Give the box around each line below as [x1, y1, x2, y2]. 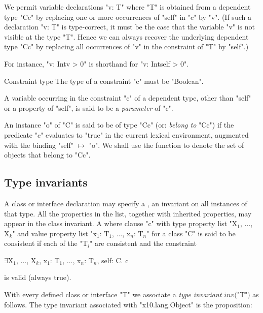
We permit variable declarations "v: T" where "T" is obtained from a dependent [4, 2, 251, 12]
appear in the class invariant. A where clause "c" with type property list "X [4, 218, 238, 229]
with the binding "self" [4, 139, 73, 150]
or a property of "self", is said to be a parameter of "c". [4, 102, 173, 113]
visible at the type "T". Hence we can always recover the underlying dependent [4, 31, 249, 42]
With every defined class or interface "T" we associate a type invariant [4, 289, 222, 300]
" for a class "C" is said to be [146, 228, 236, 238]
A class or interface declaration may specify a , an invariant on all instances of [4, 198, 247, 208]
